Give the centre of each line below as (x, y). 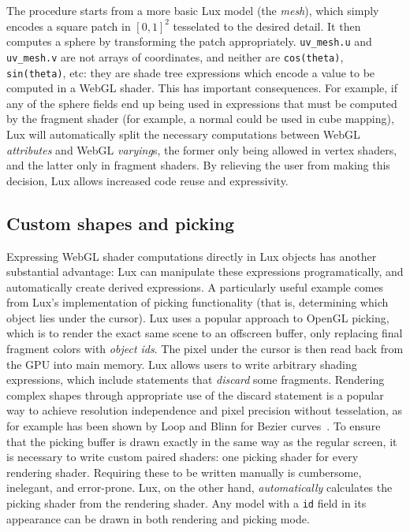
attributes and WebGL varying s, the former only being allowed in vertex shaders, (202, 149)
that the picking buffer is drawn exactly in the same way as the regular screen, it (202, 441)
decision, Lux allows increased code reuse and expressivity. (147, 180)
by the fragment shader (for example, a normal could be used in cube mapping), (200, 119)
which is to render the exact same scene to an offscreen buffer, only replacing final (205, 333)
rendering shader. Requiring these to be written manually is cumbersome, (184, 472)
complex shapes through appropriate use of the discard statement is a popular (195, 394)
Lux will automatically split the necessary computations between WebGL (183, 134)
